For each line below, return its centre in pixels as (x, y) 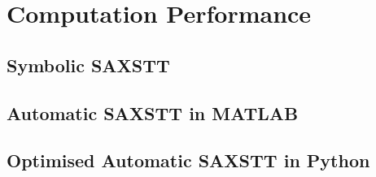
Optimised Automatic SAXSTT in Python (188, 160)
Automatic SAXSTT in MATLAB (153, 112)
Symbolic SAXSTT (88, 65)
